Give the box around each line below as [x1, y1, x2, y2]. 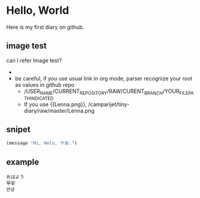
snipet [6, 124, 31, 134]
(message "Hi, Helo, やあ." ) [6, 140, 77, 146]
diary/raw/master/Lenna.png [23, 107, 95, 114]
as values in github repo [14, 81, 75, 88]
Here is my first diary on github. [6, 23, 85, 31]
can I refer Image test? [6, 56, 62, 64]
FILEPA [179, 90, 194, 96]
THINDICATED [23, 95, 54, 101]
